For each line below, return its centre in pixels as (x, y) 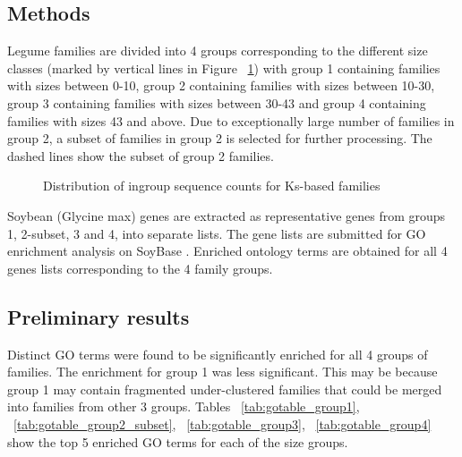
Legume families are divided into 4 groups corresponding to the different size (218, 51)
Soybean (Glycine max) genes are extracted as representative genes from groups (227, 215)
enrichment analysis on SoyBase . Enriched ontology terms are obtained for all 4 (227, 251)
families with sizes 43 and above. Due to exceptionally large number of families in (231, 120)
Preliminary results (98, 316)
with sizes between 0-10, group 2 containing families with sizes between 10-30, (221, 85)
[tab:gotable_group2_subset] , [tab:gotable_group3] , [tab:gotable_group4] (222, 423)
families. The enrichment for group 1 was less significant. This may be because (222, 372)
